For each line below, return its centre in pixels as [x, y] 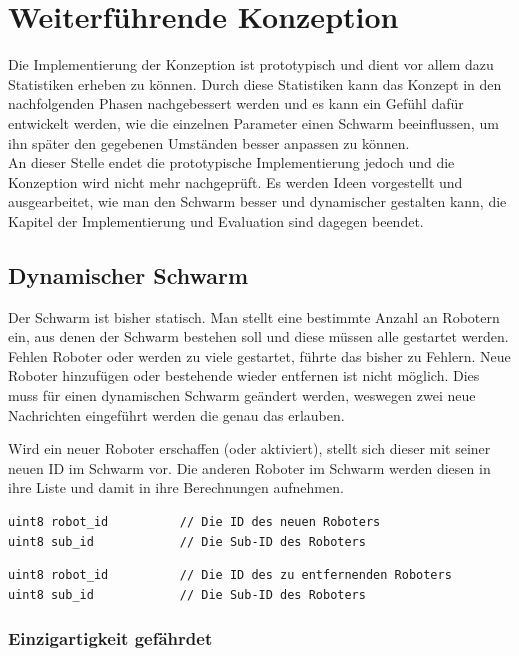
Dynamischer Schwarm [128, 274]
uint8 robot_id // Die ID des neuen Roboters [194, 522]
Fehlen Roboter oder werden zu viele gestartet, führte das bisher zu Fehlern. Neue [259, 355]
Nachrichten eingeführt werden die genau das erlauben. [176, 414]
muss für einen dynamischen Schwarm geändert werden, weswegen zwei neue [242, 395]
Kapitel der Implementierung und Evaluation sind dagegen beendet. [216, 220]
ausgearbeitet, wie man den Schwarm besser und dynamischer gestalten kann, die [257, 201]
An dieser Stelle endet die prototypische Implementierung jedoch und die [231, 162]
